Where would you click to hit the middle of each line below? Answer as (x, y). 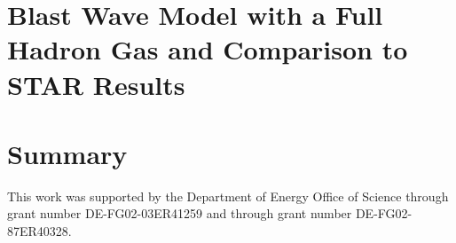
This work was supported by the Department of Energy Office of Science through (228, 196)
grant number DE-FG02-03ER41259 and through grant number (180, 213)
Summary (67, 153)
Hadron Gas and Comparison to (208, 49)
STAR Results (96, 84)
